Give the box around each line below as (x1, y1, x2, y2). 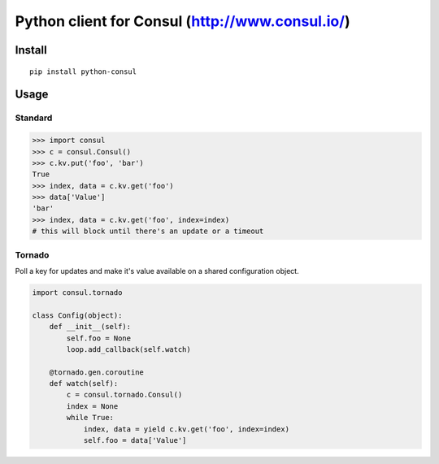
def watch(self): (49, 379, 119, 388)
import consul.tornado (32, 288, 123, 297)
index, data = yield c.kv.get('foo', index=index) (83, 424, 290, 434)
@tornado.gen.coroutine (49, 367, 144, 377)
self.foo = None (66, 333, 132, 343)
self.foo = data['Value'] (83, 436, 187, 445)
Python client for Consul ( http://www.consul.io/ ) (15, 12, 350, 30)
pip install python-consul (29, 67, 137, 76)
